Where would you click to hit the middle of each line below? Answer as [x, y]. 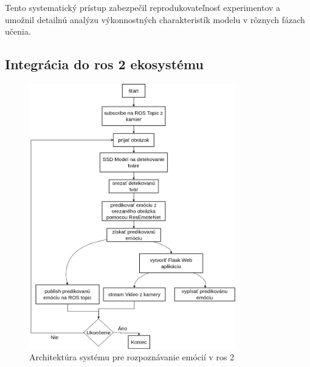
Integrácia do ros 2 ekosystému [104, 64]
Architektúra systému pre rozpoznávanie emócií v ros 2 [132, 357]
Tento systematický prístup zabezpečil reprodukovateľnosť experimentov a [143, 7]
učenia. [18, 31]
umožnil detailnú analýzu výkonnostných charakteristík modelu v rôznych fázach [155, 19]
